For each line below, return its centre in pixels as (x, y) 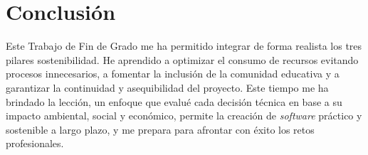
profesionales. (35, 143)
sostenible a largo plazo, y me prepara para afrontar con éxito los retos (160, 129)
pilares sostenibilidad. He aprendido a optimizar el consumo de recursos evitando (182, 59)
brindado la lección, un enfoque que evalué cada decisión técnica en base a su (174, 101)
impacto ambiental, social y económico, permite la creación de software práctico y (184, 116)
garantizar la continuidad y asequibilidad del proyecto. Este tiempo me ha (167, 87)
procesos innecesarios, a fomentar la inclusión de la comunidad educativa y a (173, 74)
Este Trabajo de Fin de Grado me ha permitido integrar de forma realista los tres (184, 46)
